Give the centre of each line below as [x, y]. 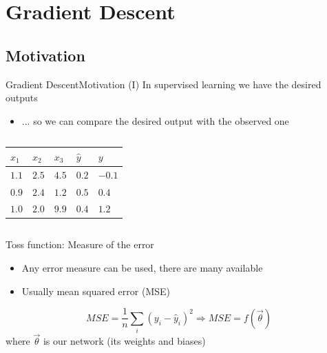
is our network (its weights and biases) [124, 341]
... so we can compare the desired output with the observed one [155, 120]
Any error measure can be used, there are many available [142, 268]
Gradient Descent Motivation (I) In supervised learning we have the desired [163, 84]
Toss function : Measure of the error [80, 244]
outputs [22, 98]
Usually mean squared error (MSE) [96, 291]
